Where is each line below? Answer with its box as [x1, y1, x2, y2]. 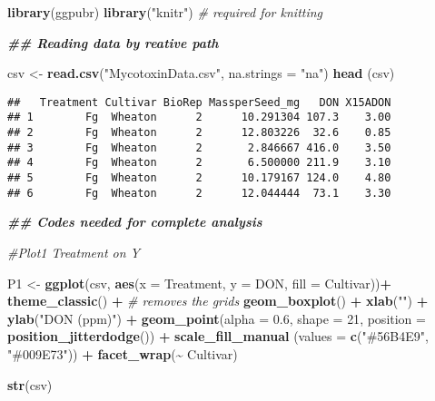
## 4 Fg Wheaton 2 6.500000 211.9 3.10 [7, 156, 391, 170]
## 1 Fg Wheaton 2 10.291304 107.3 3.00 [7, 111, 391, 124]
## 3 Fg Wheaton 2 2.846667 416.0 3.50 [7, 141, 391, 154]
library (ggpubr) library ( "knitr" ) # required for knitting [7, 3, 323, 21]
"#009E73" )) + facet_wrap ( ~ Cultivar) [7, 344, 238, 363]
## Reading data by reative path [7, 33, 219, 52]
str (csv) [7, 375, 53, 394]
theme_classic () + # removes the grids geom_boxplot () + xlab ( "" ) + [7, 291, 429, 310]
